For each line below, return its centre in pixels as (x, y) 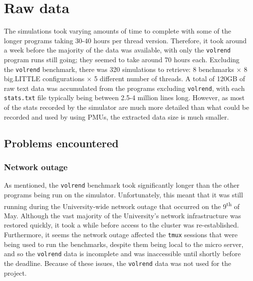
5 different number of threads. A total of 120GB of (170, 79)
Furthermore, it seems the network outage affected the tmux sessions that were (121, 234)
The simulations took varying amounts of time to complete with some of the (117, 31)
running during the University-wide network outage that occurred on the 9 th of (122, 205)
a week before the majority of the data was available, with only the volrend (117, 50)
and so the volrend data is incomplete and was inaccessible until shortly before (122, 254)
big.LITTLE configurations (44, 79)
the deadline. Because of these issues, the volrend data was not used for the (117, 263)
